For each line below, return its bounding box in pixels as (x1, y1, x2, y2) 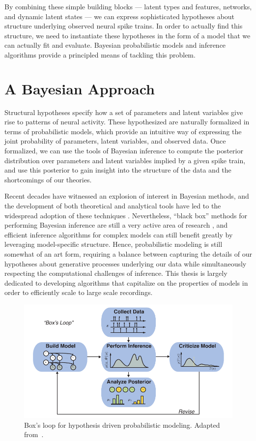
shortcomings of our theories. (4, 174, 92, 184)
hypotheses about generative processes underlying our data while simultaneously (4, 258, 247, 268)
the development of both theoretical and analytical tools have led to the (4, 201, 221, 211)
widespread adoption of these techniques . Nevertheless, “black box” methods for (4, 210, 248, 220)
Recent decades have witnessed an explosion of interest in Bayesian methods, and (4, 191, 249, 201)
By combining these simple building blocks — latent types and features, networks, (4, 1, 252, 11)
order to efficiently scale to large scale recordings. (4, 287, 153, 297)
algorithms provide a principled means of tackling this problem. (4, 49, 196, 59)
